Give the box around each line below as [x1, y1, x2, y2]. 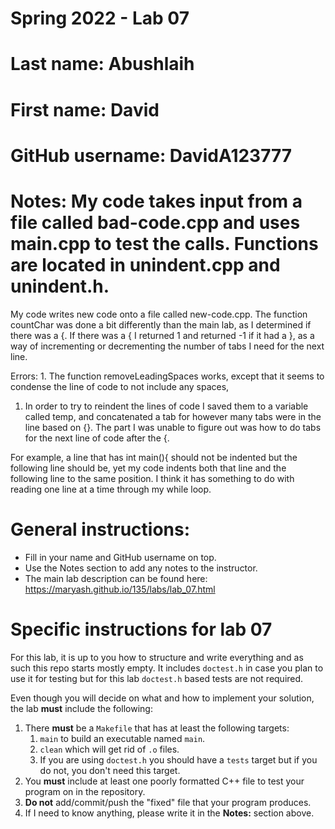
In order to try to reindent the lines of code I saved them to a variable [24, 400, 309, 412]
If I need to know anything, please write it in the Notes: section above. [24, 807, 315, 819]
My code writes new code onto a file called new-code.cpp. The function [10, 308, 308, 320]
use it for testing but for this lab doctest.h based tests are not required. [10, 672, 304, 684]
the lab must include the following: [10, 702, 153, 714]
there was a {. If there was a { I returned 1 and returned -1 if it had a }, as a [10, 329, 315, 341]
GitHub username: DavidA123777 [10, 144, 293, 167]
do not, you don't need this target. [39, 764, 181, 776]
